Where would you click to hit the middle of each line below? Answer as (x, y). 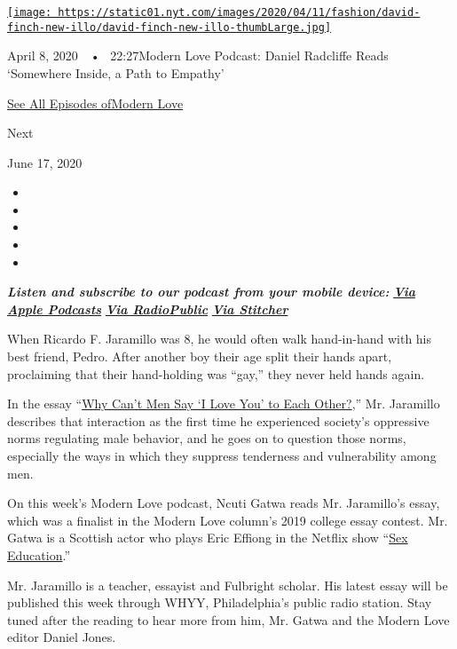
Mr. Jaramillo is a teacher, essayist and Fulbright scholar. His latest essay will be (228, 585)
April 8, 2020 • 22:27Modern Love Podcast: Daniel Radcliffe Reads (198, 55)
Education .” (39, 554)
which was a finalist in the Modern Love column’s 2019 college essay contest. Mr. (228, 520)
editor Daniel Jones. (62, 637)
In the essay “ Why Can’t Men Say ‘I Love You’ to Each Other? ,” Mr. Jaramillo (224, 404)
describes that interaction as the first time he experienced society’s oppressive (218, 420)
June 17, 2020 (45, 162)
